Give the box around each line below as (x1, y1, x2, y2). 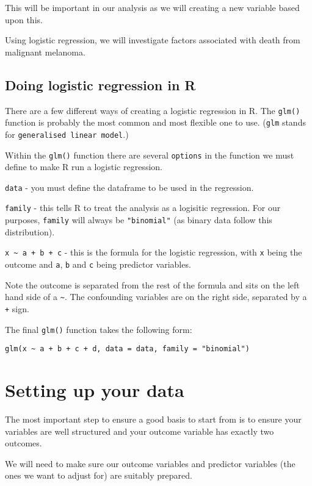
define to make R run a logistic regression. (5, 160, 162, 173)
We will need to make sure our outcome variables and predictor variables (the (5, 457, 296, 470)
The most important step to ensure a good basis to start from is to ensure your (5, 413, 302, 426)
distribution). (5, 225, 55, 238)
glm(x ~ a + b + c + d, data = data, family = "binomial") (5, 345, 250, 354)
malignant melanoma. (5, 45, 85, 58)
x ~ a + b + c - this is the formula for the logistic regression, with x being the (5, 246, 302, 259)
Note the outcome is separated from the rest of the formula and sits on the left (5, 278, 300, 291)
